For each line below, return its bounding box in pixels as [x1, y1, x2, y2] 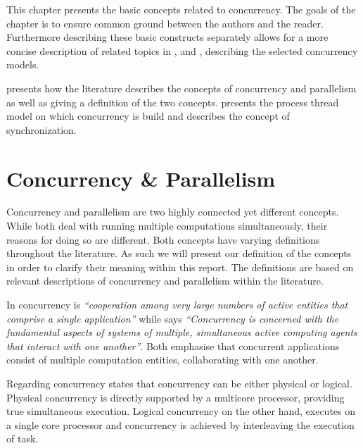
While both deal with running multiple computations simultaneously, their [6, 218, 328, 233]
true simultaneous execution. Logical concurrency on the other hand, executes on [6, 404, 356, 418]
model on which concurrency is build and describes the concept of [6, 108, 290, 123]
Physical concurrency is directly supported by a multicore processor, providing [6, 390, 345, 404]
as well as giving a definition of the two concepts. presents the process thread [6, 94, 339, 109]
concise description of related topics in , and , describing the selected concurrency [6, 43, 358, 58]
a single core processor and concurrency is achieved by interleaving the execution [6, 417, 355, 432]
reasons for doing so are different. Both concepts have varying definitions [6, 232, 320, 247]
